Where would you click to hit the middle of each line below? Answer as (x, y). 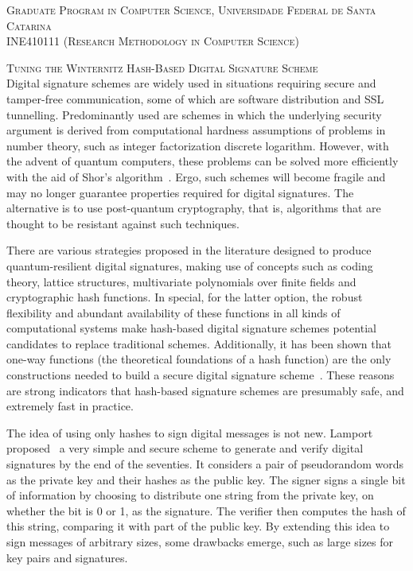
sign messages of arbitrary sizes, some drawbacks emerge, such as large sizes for (200, 542)
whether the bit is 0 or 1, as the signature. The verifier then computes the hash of (206, 510)
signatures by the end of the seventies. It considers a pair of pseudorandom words (205, 464)
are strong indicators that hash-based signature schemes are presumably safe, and (205, 390)
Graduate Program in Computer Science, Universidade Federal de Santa (191, 10)
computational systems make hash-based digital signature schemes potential (191, 328)
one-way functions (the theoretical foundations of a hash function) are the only (199, 359)
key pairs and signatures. (67, 557)
